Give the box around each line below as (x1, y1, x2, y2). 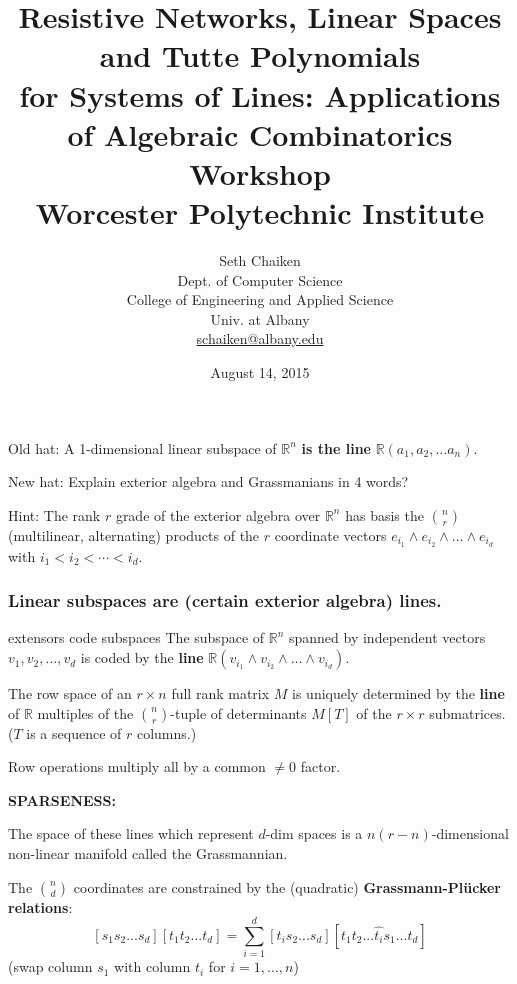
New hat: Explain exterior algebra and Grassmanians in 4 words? (8, 471, 409, 492)
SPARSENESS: (8, 789, 116, 810)
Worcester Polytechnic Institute (35, 192, 485, 233)
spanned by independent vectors (288, 627, 486, 648)
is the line (301, 437, 371, 458)
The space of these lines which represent (8, 823, 254, 844)
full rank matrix (171, 683, 270, 704)
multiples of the (37, 702, 134, 723)
